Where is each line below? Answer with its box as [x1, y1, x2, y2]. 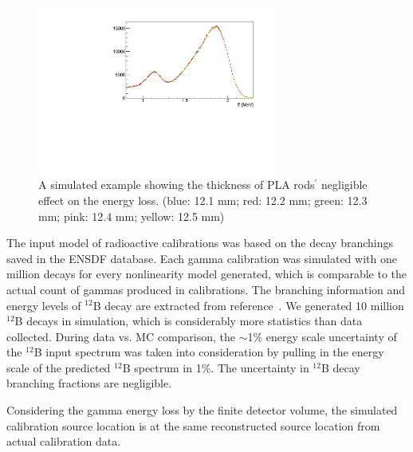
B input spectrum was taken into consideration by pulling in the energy [33, 344, 384, 360]
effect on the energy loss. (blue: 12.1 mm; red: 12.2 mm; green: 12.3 [38, 191, 368, 208]
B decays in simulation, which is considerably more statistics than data [14, 312, 363, 329]
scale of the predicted [6, 359, 111, 375]
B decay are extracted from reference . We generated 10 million [92, 297, 404, 313]
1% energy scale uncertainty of [247, 328, 397, 344]
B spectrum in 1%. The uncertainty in [122, 359, 309, 375]
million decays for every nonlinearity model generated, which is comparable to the [6, 265, 407, 282]
